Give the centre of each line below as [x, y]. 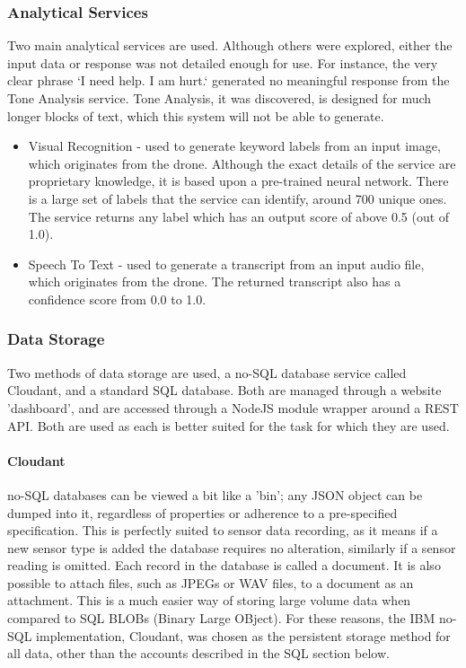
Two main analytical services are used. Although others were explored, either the [230, 45]
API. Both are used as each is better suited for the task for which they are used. [229, 425]
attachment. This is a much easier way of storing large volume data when [209, 600]
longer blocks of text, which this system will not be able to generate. [196, 115]
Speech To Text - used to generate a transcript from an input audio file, [226, 264]
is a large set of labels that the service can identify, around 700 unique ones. [237, 198]
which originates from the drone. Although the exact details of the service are [242, 163]
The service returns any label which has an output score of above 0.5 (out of [239, 216]
